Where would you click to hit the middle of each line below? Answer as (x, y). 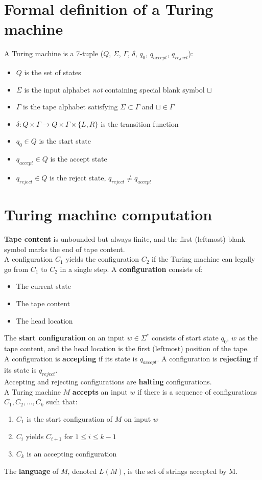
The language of (31, 471)
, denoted (82, 471)
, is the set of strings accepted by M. (181, 471)
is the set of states (53, 72)
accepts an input (100, 391)
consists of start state (185, 338)
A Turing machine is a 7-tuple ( (54, 53)
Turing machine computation (108, 214)
